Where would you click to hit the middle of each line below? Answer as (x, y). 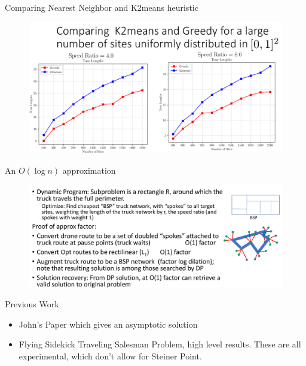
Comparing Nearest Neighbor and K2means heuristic (102, 7)
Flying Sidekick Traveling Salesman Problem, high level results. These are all (160, 344)
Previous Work (32, 304)
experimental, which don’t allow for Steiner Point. (110, 356)
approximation (89, 170)
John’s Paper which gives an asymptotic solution (108, 324)
